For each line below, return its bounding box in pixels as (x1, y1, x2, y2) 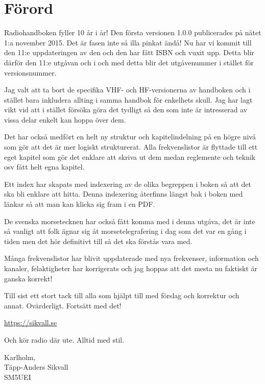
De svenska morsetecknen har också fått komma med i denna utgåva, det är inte (4, 215, 255, 226)
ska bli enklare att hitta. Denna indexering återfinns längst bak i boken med (4, 188, 243, 199)
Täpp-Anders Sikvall (4, 362, 68, 372)
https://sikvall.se (4, 317, 57, 328)
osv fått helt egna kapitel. (4, 161, 85, 172)
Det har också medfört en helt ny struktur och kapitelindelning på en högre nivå (4, 131, 256, 142)
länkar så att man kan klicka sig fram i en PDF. (4, 199, 155, 209)
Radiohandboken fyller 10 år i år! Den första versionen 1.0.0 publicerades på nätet (4, 27, 261, 38)
